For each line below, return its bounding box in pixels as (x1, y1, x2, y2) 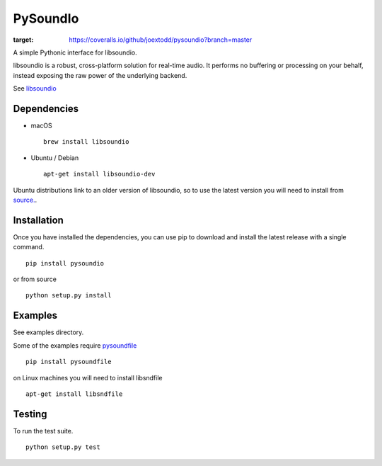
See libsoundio (13, 84, 57, 93)
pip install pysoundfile (25, 358, 112, 366)
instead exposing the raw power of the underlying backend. (13, 71, 187, 79)
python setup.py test (25, 443, 100, 451)
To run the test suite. (13, 426, 74, 435)
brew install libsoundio (43, 138, 129, 146)
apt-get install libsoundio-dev (43, 170, 156, 178)
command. (13, 243, 45, 251)
